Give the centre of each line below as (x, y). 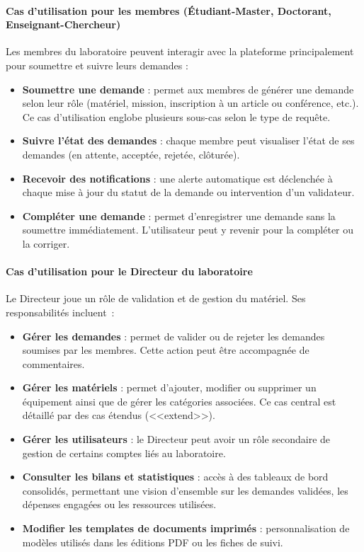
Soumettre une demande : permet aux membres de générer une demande (188, 89)
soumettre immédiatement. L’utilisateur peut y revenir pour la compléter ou (188, 230)
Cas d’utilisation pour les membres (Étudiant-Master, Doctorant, (169, 10)
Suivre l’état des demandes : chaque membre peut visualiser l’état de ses (188, 140)
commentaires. (53, 363)
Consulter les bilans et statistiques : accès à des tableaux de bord (175, 477)
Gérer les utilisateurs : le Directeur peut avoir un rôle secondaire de (176, 439)
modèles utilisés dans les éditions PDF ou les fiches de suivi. (153, 542)
